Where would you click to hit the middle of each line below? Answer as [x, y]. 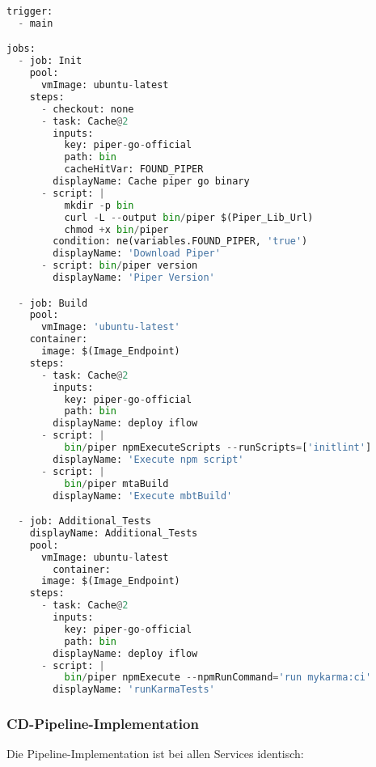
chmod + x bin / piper [116, 229]
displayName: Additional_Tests [114, 533]
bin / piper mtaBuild [116, 483]
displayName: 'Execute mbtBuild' [143, 496]
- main [36, 23]
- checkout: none [87, 109]
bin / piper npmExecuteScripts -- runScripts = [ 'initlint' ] [218, 448]
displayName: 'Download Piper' [137, 254]
